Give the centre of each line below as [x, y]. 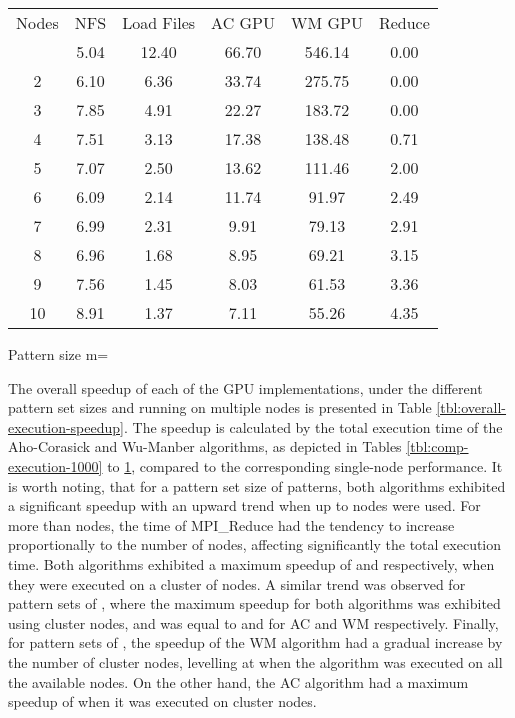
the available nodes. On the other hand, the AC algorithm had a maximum [238, 681]
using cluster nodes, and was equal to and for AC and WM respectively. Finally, [253, 622]
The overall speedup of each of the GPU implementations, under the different [245, 387]
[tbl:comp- [437, 446]
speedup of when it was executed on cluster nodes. [162, 701]
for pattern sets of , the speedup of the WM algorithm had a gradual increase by [255, 642]
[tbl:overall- [471, 407]
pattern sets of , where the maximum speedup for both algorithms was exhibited [254, 603]
